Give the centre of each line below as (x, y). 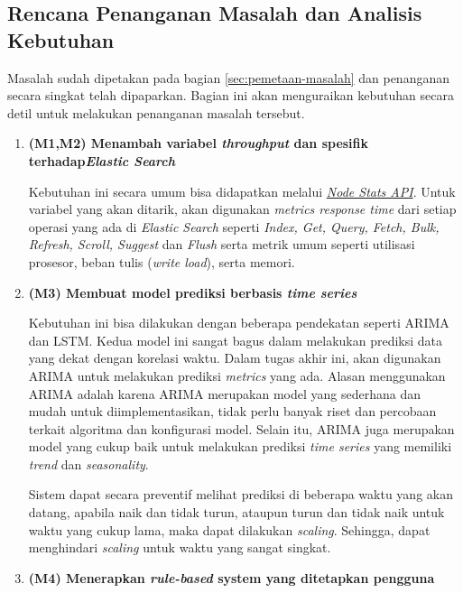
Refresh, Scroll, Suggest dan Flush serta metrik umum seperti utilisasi (222, 244)
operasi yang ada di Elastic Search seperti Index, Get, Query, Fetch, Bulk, (234, 226)
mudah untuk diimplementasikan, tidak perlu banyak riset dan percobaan (232, 411)
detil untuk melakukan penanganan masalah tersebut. (156, 112)
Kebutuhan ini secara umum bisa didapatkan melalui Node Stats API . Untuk (242, 191)
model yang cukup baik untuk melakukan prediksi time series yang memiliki (240, 446)
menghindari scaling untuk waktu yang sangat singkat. (180, 547)
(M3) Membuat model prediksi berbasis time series (193, 292)
